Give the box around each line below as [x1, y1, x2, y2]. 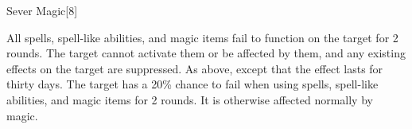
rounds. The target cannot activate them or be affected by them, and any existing [6, 45, 406, 61]
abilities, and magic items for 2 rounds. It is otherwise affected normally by [6, 91, 373, 107]
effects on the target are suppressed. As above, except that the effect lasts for [6, 60, 383, 76]
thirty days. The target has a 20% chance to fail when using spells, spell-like [6, 76, 379, 92]
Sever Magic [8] [6, 2, 78, 18]
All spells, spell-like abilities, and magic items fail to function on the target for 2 [6, 29, 398, 45]
